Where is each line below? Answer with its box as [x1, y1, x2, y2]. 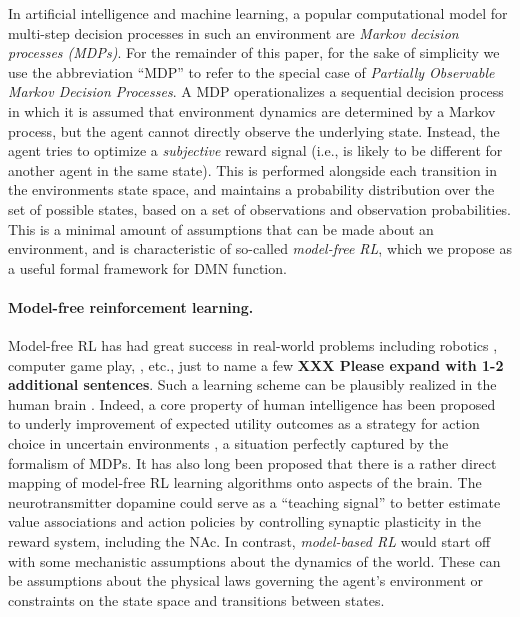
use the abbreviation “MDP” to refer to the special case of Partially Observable [8, 61, 495, 82]
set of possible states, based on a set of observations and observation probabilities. [8, 198, 512, 219]
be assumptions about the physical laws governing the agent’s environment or [8, 570, 484, 591]
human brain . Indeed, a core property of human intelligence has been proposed [8, 393, 496, 414]
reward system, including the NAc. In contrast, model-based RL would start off [8, 531, 491, 552]
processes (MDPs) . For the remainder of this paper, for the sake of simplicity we [8, 42, 500, 63]
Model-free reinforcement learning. [8, 296, 254, 317]
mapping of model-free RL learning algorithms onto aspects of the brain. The [8, 472, 482, 493]
